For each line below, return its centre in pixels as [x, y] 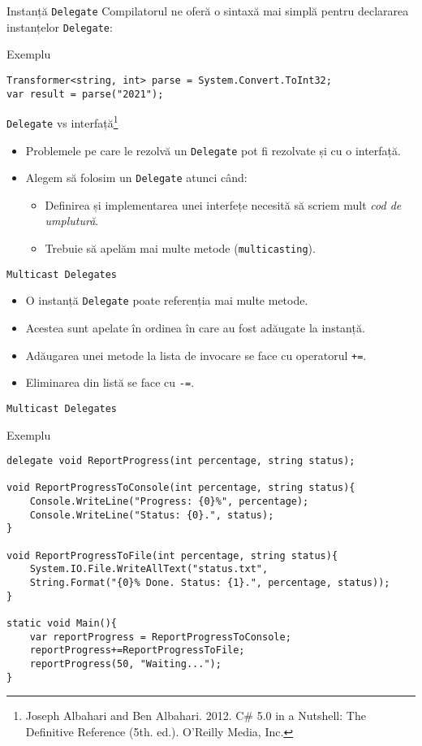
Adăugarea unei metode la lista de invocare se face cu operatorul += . [196, 355]
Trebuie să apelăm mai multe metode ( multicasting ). [180, 248]
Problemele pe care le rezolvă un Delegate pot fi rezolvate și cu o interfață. [213, 150]
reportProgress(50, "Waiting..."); [125, 664]
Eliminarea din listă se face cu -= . [110, 382]
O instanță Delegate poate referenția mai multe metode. [167, 300]
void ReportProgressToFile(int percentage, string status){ [172, 555]
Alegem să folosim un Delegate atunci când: [136, 178]
